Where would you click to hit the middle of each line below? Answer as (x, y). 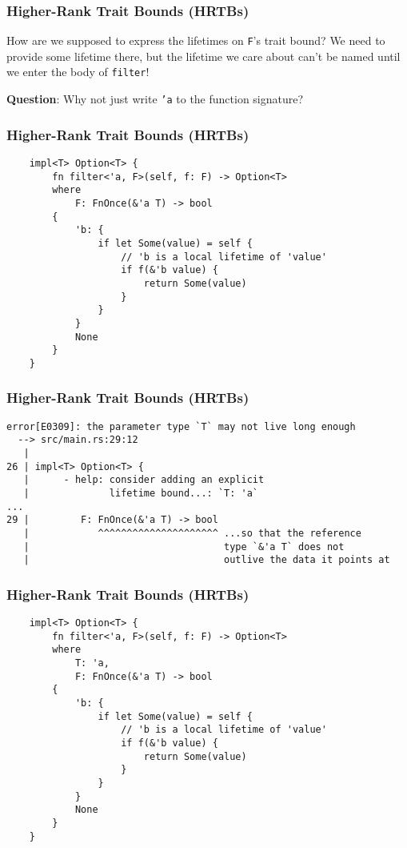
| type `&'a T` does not (184, 547)
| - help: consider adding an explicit (144, 480)
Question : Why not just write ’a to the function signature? (155, 99)
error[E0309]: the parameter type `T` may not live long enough (181, 426)
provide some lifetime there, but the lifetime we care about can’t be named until (203, 56)
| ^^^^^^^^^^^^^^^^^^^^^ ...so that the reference (192, 533)
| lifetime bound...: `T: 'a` (141, 493)
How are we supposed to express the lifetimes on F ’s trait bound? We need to (196, 40)
